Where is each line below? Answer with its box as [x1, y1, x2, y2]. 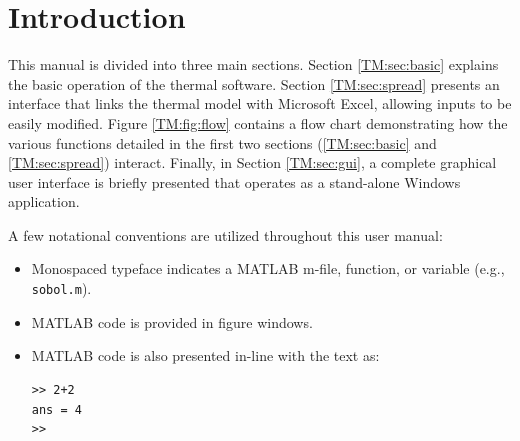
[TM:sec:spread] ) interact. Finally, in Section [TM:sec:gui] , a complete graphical [8, 152, 497, 173]
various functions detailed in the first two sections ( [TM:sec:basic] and [8, 132, 437, 153]
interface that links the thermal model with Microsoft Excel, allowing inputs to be [8, 93, 512, 114]
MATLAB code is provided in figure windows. [31, 311, 313, 332]
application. [8, 191, 80, 212]
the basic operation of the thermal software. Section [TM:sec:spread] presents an [8, 73, 500, 94]
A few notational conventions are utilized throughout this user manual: [8, 224, 443, 245]
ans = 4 [31, 402, 82, 417]
